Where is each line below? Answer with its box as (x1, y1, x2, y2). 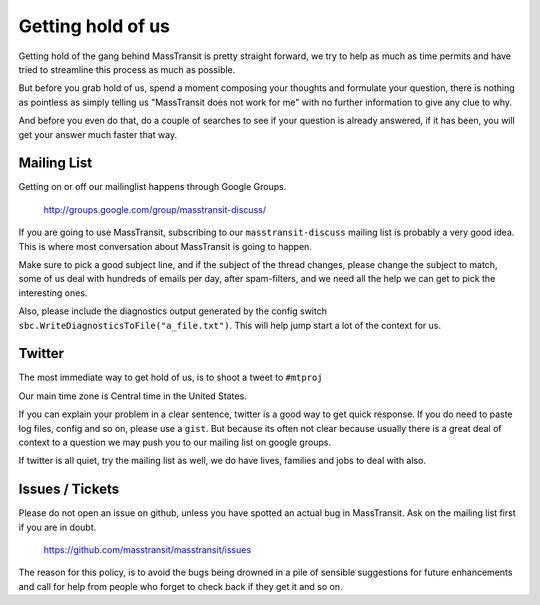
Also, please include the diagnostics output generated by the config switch (18, 305, 327, 317)
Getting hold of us (18, 15, 170, 37)
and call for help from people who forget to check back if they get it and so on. (18, 580, 343, 592)
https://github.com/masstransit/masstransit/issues (43, 544, 252, 556)
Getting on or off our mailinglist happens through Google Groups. (18, 181, 287, 193)
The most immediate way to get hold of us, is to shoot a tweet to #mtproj (18, 371, 324, 384)
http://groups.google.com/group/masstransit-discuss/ (43, 203, 267, 215)
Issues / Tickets (18, 481, 120, 498)
